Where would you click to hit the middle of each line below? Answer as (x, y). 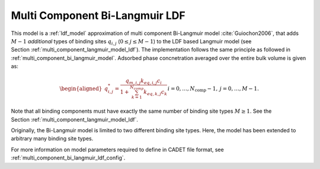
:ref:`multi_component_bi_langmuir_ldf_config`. (68, 158)
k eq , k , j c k (155, 93)
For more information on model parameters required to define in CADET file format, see (118, 149)
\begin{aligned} (81, 88)
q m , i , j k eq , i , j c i (144, 82)
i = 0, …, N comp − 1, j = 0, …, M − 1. (213, 89)
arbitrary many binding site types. (52, 139)
